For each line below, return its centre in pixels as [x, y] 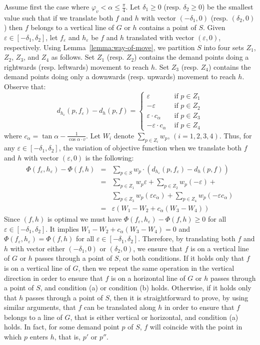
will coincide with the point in [196, 327]
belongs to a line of [33, 317]
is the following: [109, 158]
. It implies [62, 228]
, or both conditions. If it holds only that [181, 258]
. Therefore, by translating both [187, 238]
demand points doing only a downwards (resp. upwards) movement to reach [120, 76]
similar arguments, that [40, 307]
